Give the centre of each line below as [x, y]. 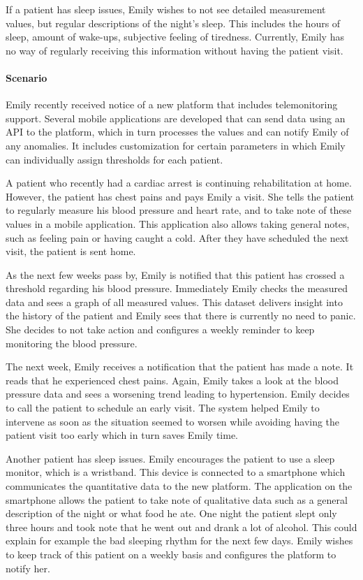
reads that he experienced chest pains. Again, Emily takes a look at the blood [172, 380]
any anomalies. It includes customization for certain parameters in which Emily [176, 145]
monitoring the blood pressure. [72, 343]
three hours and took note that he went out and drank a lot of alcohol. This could [181, 527]
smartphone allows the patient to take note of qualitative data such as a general [177, 499]
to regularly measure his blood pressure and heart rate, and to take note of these [179, 210]
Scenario [27, 77]
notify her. [28, 568]
